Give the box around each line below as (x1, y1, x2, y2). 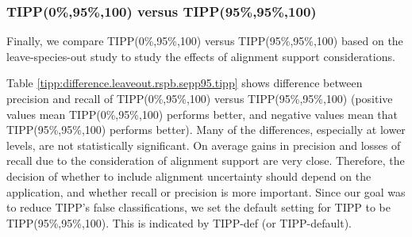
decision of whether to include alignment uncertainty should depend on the (6, 167, 372, 184)
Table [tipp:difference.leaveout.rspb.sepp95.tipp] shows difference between (6, 75, 363, 91)
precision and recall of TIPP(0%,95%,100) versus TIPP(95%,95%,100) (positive (6, 90, 393, 106)
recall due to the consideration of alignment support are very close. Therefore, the (6, 152, 405, 169)
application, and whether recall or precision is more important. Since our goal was (6, 183, 406, 200)
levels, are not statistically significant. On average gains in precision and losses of (6, 136, 401, 153)
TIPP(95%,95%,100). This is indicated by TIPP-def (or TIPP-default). (6, 214, 352, 231)
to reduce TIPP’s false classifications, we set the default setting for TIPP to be (6, 199, 391, 216)
